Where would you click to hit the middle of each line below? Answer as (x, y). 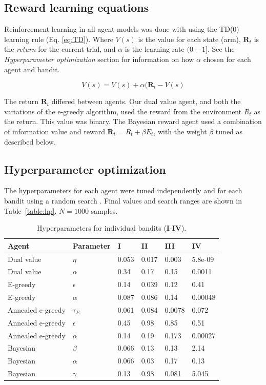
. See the (221, 49)
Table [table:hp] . (30, 210)
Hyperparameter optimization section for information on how (99, 59)
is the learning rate (155, 49)
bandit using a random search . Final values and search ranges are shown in (123, 200)
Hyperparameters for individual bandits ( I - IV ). (112, 228)
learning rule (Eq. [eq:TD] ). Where (59, 39)
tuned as (229, 131)
